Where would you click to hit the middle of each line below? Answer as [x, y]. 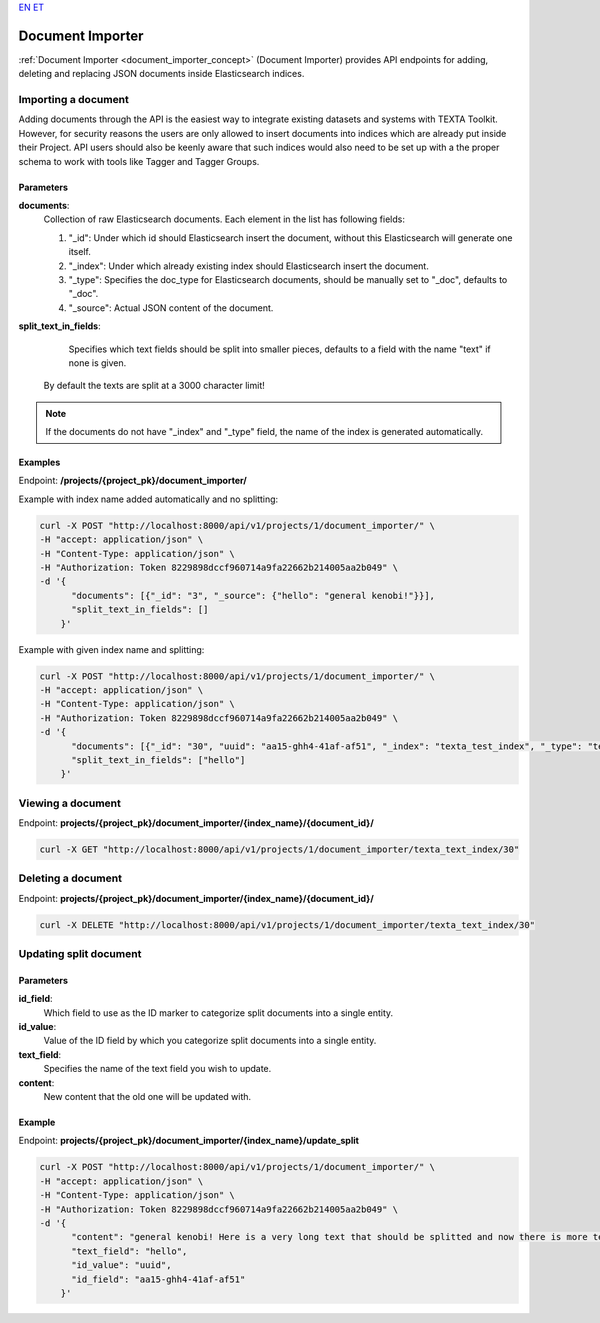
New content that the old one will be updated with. [147, 1096]
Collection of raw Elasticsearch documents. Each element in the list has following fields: [224, 219]
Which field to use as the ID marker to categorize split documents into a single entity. [218, 1012]
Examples [39, 462]
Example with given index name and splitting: [111, 649]
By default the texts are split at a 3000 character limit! [154, 386]
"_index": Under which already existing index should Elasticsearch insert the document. [248, 266]
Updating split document [80, 954]
